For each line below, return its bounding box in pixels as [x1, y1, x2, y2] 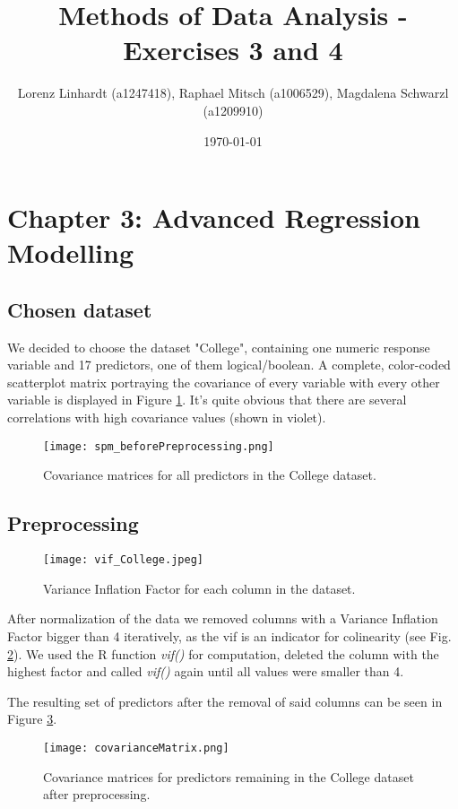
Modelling [7, 234, 134, 271]
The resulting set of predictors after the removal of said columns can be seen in [7, 692, 443, 710]
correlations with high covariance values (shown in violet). [7, 408, 326, 427]
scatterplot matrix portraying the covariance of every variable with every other [7, 372, 440, 391]
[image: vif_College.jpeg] [43, 553, 203, 567]
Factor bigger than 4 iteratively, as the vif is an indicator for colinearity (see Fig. [7, 626, 452, 645]
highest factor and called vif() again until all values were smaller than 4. [7, 662, 404, 681]
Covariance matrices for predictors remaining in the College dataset [43, 767, 414, 786]
